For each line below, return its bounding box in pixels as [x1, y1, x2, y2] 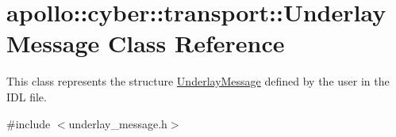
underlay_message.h [68, 115, 167, 131]
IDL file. [6, 88, 47, 105]
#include [6, 115, 51, 131]
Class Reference [107, 27, 285, 59]
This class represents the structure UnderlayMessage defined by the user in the [6, 73, 390, 89]
